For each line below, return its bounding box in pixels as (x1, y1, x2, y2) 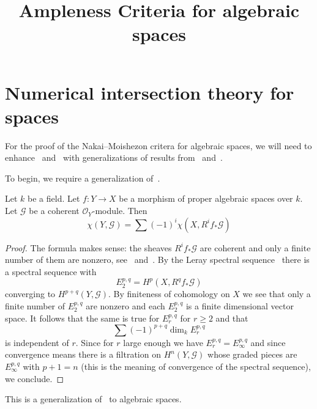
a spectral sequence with (5, 265, 97, 278)
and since (250, 336, 286, 348)
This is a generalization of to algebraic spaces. (5, 392, 182, 405)
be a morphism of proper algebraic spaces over (119, 192, 293, 205)
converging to (5, 287, 56, 300)
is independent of (5, 336, 69, 348)
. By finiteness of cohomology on (108, 287, 230, 300)
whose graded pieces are (207, 348, 297, 361)
